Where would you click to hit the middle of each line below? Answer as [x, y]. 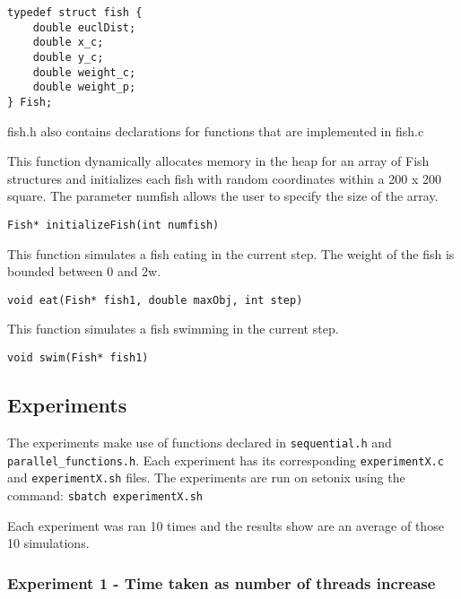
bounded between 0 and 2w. [84, 271]
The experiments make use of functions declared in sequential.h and [200, 442]
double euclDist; [84, 27]
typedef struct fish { [75, 13]
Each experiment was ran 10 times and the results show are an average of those [226, 525]
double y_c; [68, 57]
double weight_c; [84, 72]
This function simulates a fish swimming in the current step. [173, 329]
